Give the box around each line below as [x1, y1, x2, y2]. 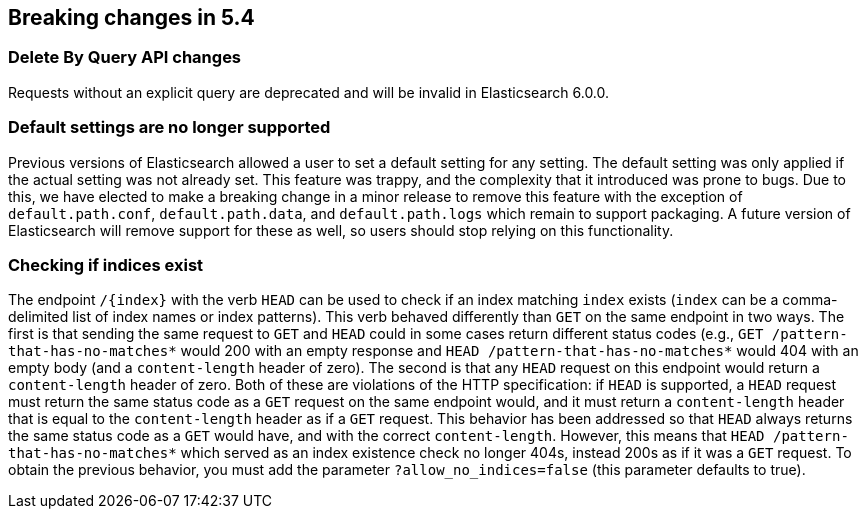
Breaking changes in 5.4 [8, 5, 255, 30]
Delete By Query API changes [8, 47, 242, 68]
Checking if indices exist [8, 254, 204, 275]
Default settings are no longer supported [8, 117, 331, 138]
